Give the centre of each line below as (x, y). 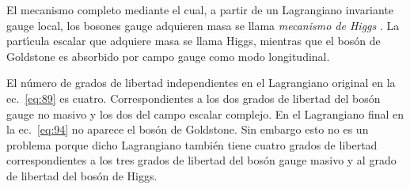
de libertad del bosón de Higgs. (82, 175)
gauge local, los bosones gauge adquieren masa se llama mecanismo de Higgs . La (203, 25)
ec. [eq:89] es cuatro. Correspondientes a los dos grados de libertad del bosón (194, 98)
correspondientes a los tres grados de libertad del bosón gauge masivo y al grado (201, 160)
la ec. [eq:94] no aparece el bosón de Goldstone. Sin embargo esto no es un (188, 129)
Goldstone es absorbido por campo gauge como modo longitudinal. (168, 56)
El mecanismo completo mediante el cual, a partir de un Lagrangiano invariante (200, 9)
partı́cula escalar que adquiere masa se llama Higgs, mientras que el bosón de (194, 41)
